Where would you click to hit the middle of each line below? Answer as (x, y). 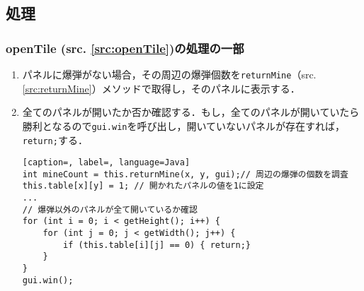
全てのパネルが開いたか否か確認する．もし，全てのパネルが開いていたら (191, 112)
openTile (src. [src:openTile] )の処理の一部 (125, 48)
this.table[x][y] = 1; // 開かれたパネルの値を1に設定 (143, 186)
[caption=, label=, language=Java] (106, 163)
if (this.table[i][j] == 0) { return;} (157, 245)
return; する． (55, 139)
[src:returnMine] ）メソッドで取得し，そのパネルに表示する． (161, 88)
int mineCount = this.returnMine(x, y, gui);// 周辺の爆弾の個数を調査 (185, 174)
